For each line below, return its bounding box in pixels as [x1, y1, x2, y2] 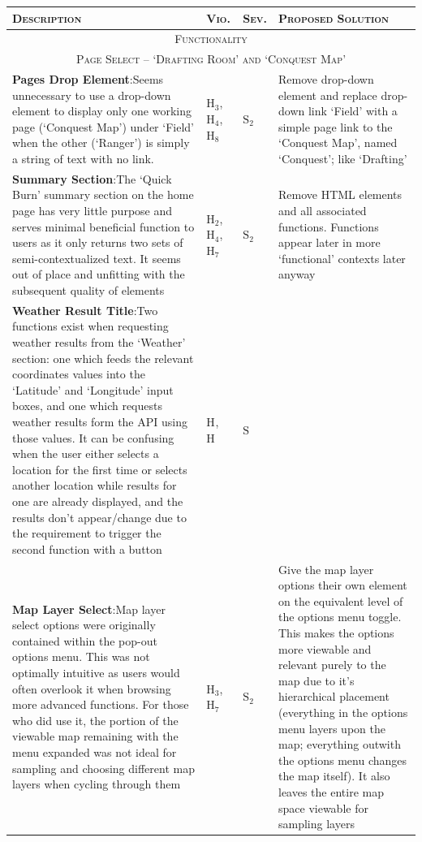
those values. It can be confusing [12, 429, 174, 446]
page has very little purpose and [12, 202, 173, 219]
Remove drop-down [278, 71, 374, 88]
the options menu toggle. [278, 608, 402, 625]
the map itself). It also [278, 767, 390, 784]
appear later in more [278, 234, 381, 251]
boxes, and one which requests [12, 397, 162, 414]
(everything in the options [278, 703, 408, 720]
